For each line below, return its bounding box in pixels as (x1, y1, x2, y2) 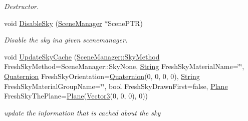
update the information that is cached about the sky (4, 107, 161, 117)
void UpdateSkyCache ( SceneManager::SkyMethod (4, 51, 160, 61)
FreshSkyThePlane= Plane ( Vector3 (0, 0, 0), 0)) (4, 90, 148, 101)
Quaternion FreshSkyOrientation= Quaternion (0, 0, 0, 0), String (4, 70, 200, 81)
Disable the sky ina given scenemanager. (4, 34, 128, 45)
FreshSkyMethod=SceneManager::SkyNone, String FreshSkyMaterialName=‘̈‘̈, (4, 61, 244, 71)
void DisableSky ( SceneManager (4, 17, 102, 28)
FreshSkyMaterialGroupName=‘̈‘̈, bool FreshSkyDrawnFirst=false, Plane (4, 80, 228, 91)
